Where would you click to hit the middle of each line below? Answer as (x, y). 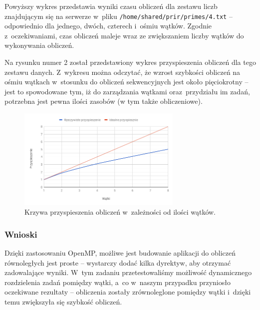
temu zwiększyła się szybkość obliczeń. (63, 301)
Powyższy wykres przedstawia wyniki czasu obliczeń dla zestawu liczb (111, 6)
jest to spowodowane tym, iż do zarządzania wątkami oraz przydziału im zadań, (127, 91)
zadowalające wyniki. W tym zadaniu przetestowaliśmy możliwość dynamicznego (128, 272)
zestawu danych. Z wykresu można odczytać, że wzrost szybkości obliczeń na (123, 72)
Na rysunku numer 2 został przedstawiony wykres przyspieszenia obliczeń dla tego (130, 62)
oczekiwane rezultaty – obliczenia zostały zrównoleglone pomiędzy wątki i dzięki (128, 292)
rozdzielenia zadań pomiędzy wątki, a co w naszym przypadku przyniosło (118, 282)
